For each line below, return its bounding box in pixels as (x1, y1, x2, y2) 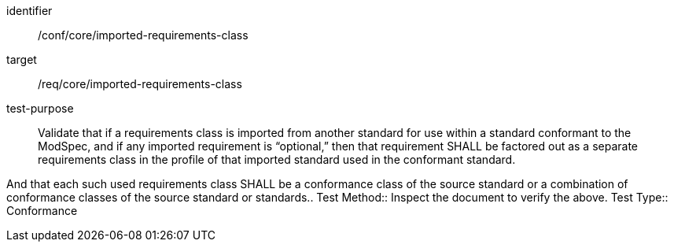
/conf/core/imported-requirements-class (38, 28, 249, 42)
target (6, 53, 37, 66)
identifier (6, 4, 53, 17)
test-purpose (6, 102, 74, 115)
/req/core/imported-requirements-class (38, 77, 242, 91)
